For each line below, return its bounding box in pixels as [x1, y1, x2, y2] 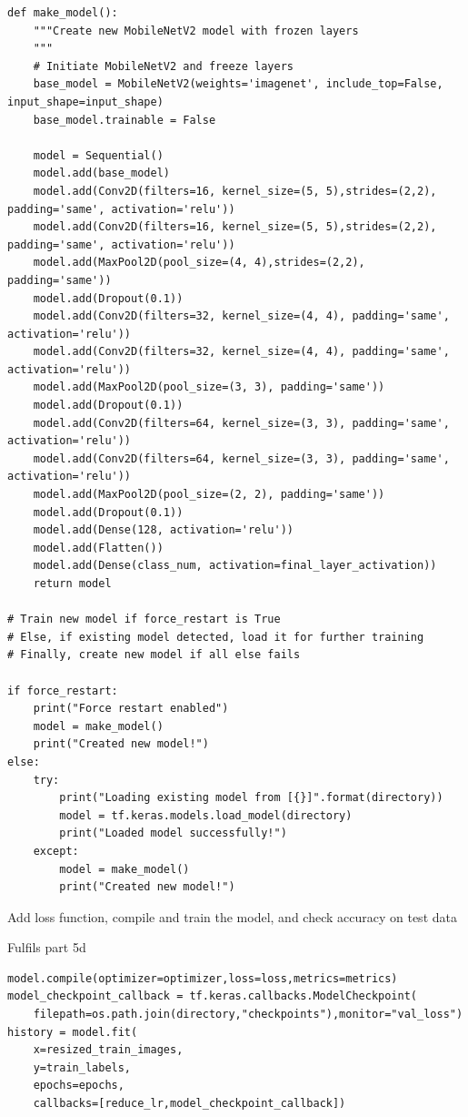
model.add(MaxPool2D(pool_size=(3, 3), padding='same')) [33, 381, 385, 394]
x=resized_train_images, [33, 1043, 184, 1057]
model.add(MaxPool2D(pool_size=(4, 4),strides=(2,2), [33, 256, 365, 269]
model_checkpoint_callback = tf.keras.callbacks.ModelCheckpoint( [7, 990, 418, 1003]
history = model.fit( [7, 1025, 138, 1039]
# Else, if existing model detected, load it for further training [7, 630, 424, 644]
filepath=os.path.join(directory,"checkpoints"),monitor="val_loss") [33, 1008, 463, 1021]
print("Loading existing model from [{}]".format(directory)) [59, 791, 443, 805]
